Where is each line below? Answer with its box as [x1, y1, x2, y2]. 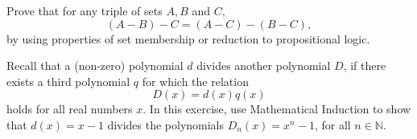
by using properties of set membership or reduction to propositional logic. [6, 30, 370, 47]
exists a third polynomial [6, 72, 130, 89]
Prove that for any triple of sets [6, 2, 163, 18]
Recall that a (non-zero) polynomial [6, 57, 184, 74]
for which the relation [142, 72, 249, 89]
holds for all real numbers [6, 100, 133, 117]
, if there [343, 57, 386, 74]
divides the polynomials [107, 116, 225, 133]
